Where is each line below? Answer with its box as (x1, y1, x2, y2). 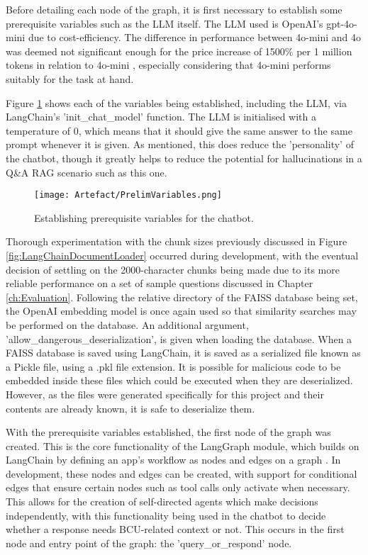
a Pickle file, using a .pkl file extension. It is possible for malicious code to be (6, 359, 341, 374)
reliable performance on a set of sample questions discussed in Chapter (6, 276, 313, 291)
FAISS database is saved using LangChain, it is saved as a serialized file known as (6, 345, 361, 360)
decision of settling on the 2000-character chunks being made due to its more (6, 262, 340, 276)
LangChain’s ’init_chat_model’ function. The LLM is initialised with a (6, 109, 316, 124)
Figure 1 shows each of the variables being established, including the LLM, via (6, 95, 347, 110)
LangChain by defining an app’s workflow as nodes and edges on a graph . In (6, 452, 341, 467)
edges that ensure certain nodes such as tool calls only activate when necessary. (6, 480, 350, 495)
